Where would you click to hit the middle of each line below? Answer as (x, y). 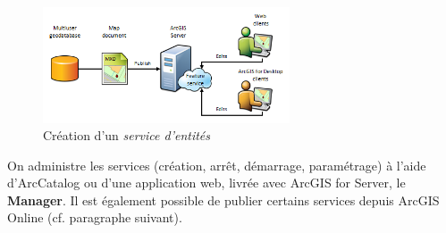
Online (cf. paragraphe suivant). (95, 217)
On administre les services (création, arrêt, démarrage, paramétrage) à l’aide (217, 165)
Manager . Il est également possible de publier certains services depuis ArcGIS (223, 200)
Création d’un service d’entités (127, 135)
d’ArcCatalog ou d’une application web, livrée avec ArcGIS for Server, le (206, 183)
